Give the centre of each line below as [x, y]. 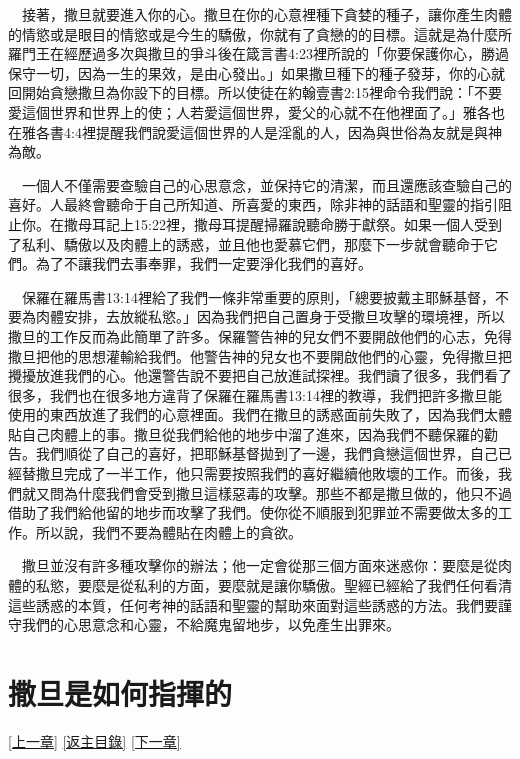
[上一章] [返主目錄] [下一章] [94, 740]
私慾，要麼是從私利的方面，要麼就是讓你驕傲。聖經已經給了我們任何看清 [273, 585]
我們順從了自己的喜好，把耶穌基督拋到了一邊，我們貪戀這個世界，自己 [266, 453]
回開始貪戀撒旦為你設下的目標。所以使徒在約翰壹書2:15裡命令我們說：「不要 [255, 92]
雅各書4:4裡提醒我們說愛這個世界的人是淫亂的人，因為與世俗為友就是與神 [261, 131]
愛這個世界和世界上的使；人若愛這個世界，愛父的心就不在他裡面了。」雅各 [249, 111]
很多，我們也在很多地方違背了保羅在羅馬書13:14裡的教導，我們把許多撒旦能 [255, 394]
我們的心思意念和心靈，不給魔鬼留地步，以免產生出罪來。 [210, 624]
